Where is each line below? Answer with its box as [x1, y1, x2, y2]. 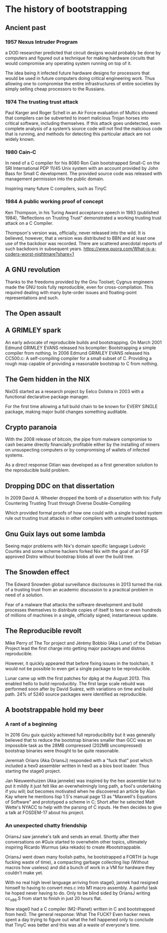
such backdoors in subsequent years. [5, 246, 83, 252]
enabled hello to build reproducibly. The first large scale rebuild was [5, 680, 145, 686]
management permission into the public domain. [5, 176, 105, 182]
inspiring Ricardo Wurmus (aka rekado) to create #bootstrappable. [5, 844, 142, 850]
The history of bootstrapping [5, 3, 127, 15]
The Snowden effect [5, 568, 70, 576]
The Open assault [5, 309, 61, 318]
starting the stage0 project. [5, 768, 61, 774]
